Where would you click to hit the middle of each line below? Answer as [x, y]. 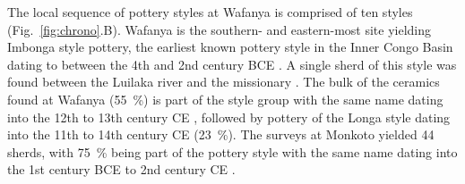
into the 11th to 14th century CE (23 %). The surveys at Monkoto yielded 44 [221, 134]
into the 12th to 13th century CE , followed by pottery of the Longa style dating [229, 117]
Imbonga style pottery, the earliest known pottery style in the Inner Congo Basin [230, 47]
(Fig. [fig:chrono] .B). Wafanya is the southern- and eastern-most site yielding [220, 29]
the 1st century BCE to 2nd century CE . [121, 169]
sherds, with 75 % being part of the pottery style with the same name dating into [232, 151]
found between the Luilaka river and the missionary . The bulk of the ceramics [224, 82]
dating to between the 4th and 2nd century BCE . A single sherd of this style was [232, 64]
